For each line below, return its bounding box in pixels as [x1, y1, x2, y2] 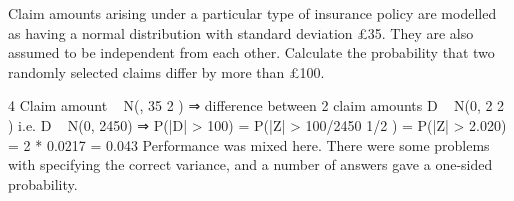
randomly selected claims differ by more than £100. [8, 61, 325, 82]
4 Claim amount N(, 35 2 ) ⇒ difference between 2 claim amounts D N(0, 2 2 [8, 95, 505, 116]
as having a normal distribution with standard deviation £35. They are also [8, 22, 474, 43]
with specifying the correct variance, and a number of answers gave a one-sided [8, 154, 493, 175]
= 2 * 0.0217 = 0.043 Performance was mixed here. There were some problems [8, 134, 490, 155]
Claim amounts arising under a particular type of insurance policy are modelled [8, 3, 497, 23]
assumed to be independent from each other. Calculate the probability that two [8, 42, 495, 63]
